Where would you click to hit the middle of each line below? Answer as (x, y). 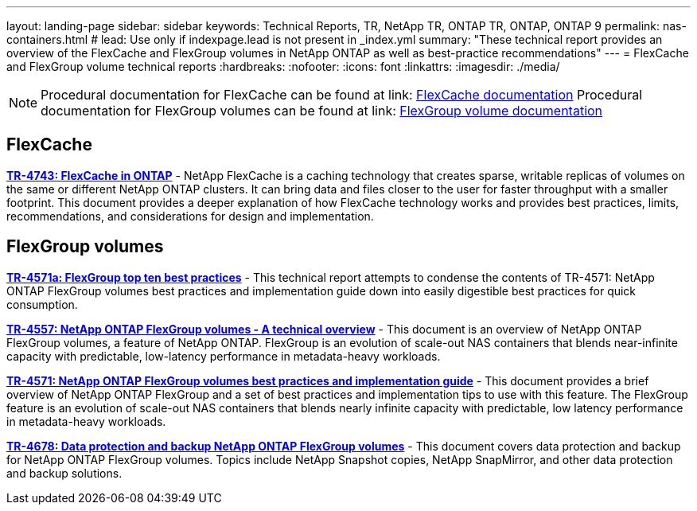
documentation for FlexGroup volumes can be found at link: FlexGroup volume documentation (322, 111)
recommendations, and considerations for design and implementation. (190, 216)
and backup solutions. (64, 473)
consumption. (42, 304)
